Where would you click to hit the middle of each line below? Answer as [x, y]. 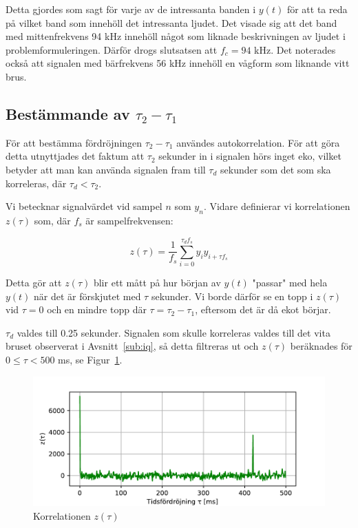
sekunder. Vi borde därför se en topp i [232, 296]
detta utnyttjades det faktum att [75, 156]
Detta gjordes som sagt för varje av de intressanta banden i [131, 9]
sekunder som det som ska [276, 169]
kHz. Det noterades [295, 49]
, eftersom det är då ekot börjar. [263, 309]
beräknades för [321, 346]
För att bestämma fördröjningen [74, 142]
